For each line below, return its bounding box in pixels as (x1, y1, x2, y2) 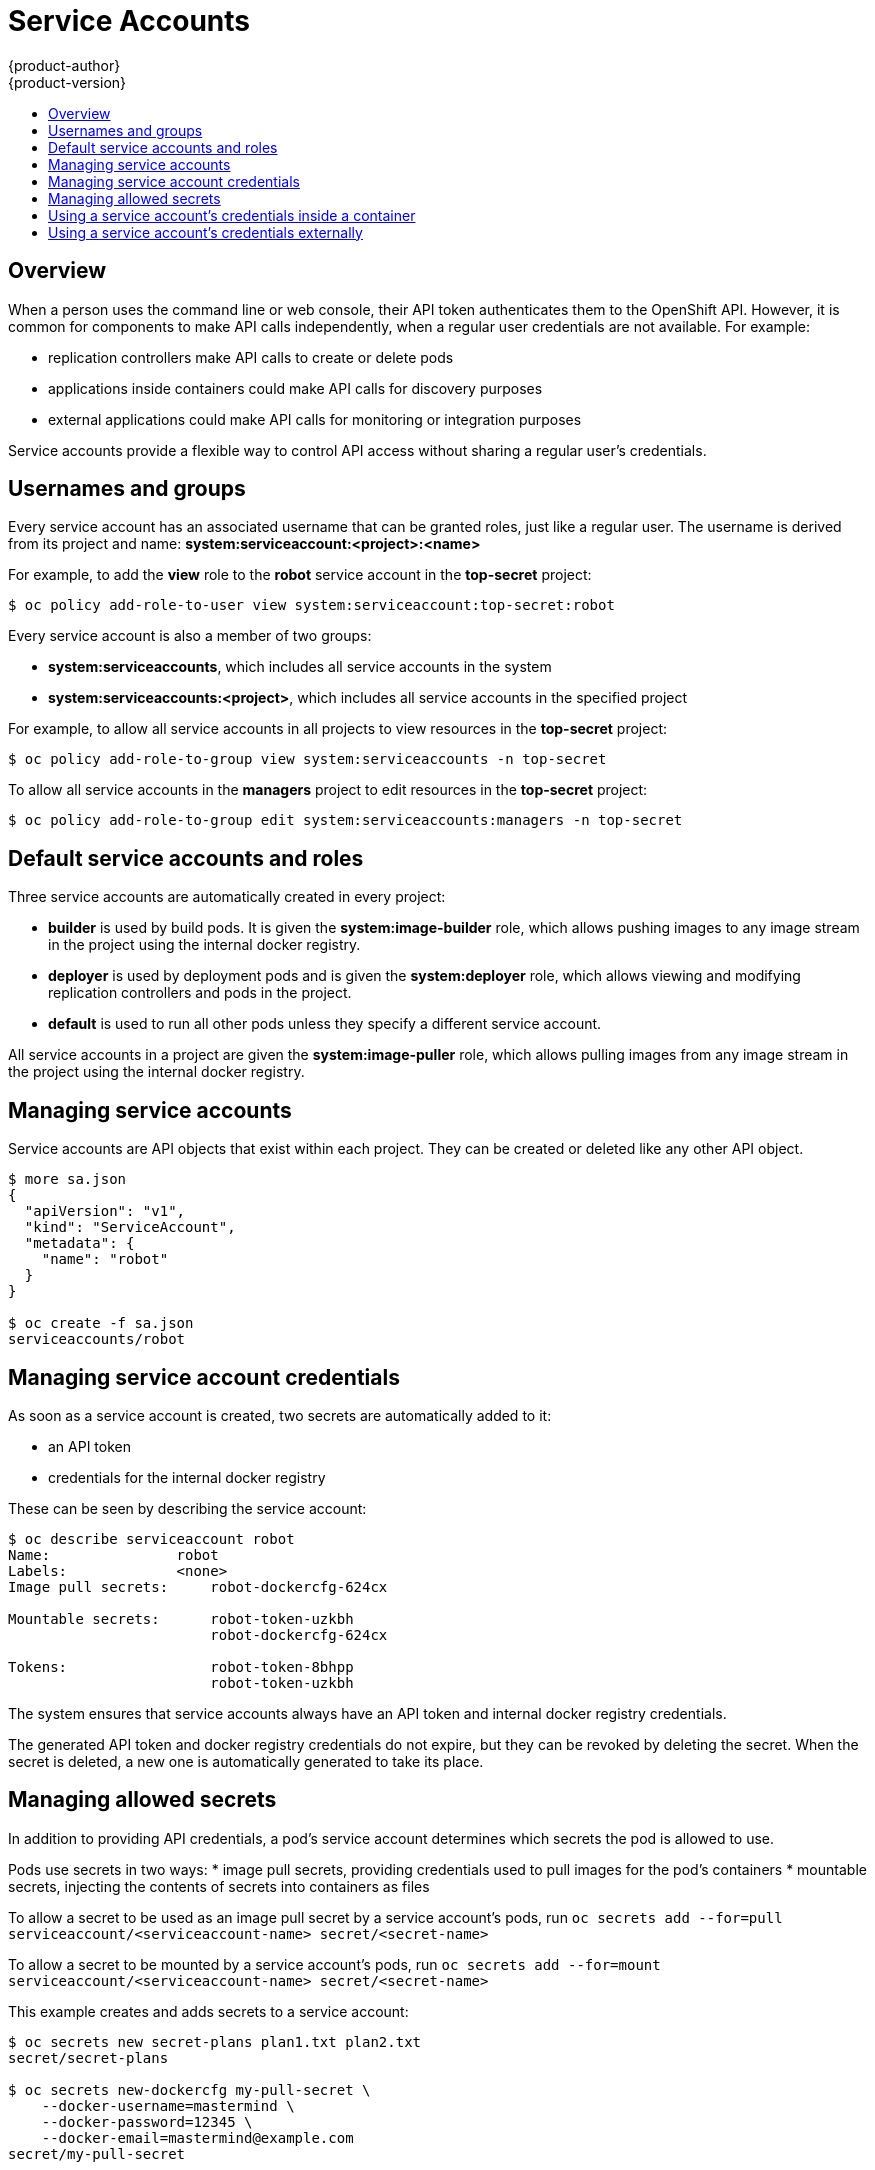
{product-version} (8, 73, 127, 91)
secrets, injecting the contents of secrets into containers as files (8, 1877, 430, 1895)
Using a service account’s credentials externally (48, 223, 363, 241)
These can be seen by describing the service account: (8, 1499, 367, 1517)
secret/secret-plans (8, 2049, 169, 2066)
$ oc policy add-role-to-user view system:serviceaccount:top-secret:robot (8, 597, 615, 614)
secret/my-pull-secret (8, 2145, 186, 2162)
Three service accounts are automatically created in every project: (8, 888, 446, 906)
